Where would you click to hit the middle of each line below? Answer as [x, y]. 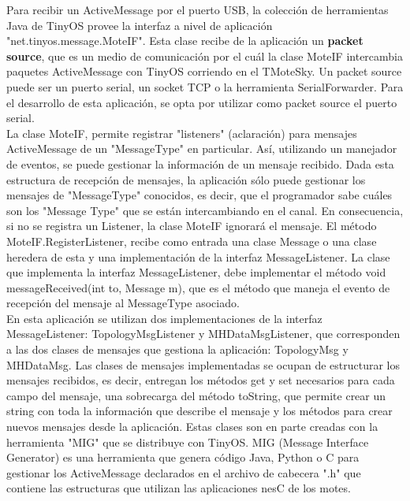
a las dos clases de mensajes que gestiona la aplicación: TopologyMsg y [177, 349]
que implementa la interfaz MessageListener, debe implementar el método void [196, 272]
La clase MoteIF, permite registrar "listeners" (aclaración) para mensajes [182, 133]
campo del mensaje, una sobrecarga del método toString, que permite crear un [196, 395]
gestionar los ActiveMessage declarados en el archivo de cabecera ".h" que [184, 472]
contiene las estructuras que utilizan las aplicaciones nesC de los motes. [179, 488]
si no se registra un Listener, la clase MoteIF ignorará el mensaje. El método [192, 226]
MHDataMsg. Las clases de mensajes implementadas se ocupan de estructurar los [203, 364]
